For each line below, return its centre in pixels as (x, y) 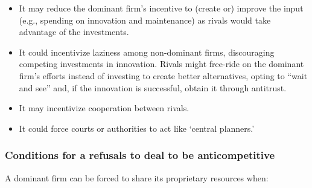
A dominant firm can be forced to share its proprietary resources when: (137, 177)
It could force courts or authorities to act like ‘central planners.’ (137, 128)
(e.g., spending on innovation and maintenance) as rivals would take (145, 20)
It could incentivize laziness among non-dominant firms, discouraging (147, 52)
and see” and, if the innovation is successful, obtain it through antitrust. (153, 87)
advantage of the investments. (74, 32)
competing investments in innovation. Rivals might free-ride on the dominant (161, 64)
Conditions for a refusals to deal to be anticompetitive (140, 155)
